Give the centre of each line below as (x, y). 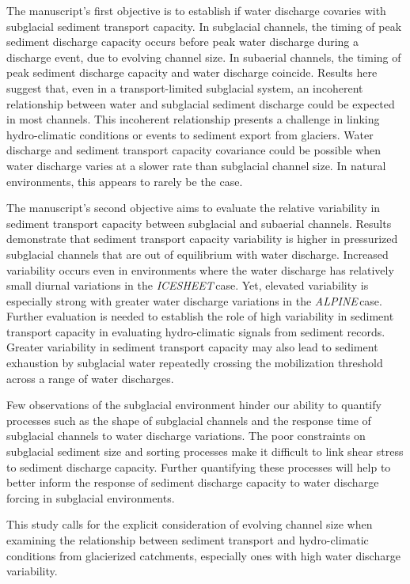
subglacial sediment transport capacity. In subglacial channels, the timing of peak (204, 26)
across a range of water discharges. (90, 378)
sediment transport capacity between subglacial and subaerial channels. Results (199, 223)
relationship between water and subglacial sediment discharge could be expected (201, 103)
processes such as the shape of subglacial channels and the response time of (189, 420)
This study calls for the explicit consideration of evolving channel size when (190, 524)
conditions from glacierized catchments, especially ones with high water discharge (203, 555)
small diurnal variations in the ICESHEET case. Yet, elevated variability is (188, 285)
